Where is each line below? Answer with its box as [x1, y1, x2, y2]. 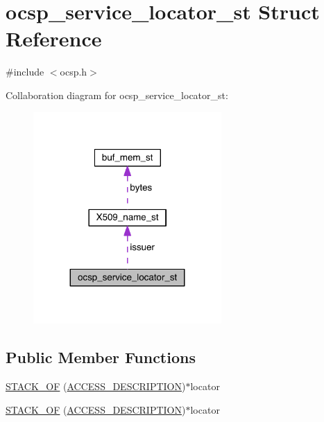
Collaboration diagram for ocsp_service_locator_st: [6, 87, 228, 102]
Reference [6, 24, 102, 53]
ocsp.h [60, 64, 87, 79]
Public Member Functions [6, 346, 196, 368]
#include [6, 64, 44, 79]
